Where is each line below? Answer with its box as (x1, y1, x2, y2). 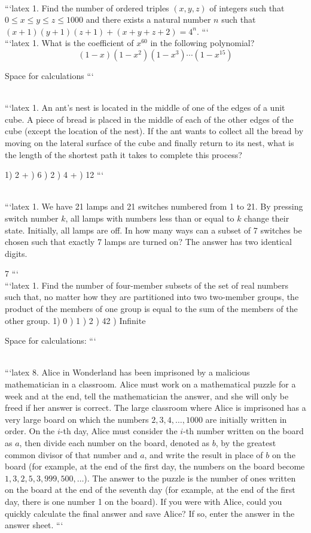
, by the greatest (215, 437, 276, 449)
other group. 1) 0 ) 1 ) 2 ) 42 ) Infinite (5, 314, 146, 326)
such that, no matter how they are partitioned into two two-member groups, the (5, 290, 299, 303)
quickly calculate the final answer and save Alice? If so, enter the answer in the (5, 507, 295, 519)
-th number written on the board (183, 425, 304, 437)
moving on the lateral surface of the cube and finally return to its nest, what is (5, 136, 294, 149)
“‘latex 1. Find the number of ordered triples (5, 1, 169, 14)
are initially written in (205, 413, 287, 425)
